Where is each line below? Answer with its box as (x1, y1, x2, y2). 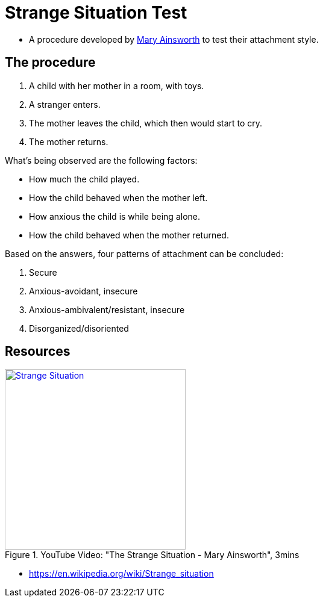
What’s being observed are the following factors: (5, 155, 198, 166)
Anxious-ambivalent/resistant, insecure (29, 304, 185, 315)
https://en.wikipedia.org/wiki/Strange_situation (29, 568, 214, 579)
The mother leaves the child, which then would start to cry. (29, 117, 263, 128)
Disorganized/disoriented (29, 323, 129, 334)
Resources (5, 344, 71, 359)
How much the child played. (29, 173, 140, 184)
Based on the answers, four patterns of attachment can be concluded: (5, 248, 284, 259)
